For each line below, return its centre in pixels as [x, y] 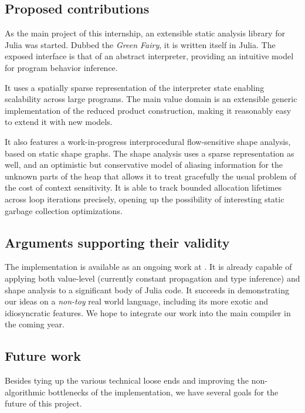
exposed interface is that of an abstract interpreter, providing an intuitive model [149, 56]
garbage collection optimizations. [64, 210]
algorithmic [25, 392]
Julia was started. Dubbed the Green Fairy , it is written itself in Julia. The [140, 44]
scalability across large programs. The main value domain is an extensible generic [151, 99]
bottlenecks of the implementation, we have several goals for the [163, 392]
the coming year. [35, 324]
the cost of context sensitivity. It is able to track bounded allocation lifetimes [143, 187]
